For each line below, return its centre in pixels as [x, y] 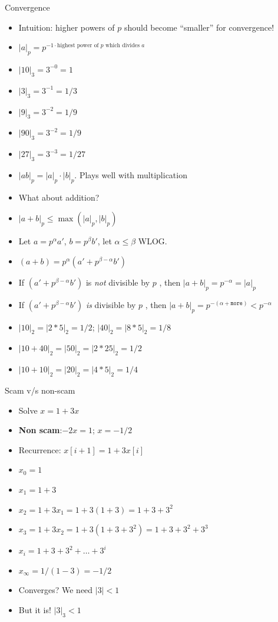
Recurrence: [40, 449]
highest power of [78, 46]
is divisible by [111, 304]
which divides [123, 46]
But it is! [35, 609]
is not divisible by [118, 282]
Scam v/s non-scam [40, 390]
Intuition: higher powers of [67, 27]
